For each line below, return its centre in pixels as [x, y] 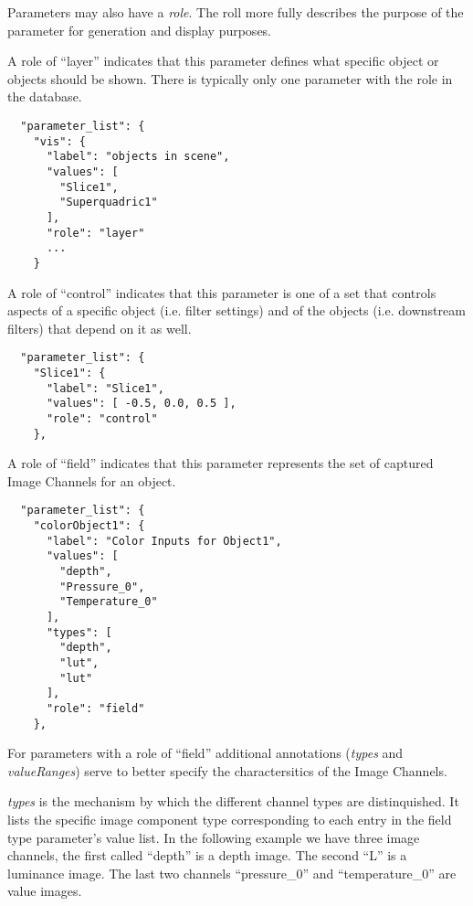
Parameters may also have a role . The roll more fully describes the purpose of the [236, 12]
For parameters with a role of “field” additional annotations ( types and [205, 753]
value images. [45, 891]
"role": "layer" [95, 233]
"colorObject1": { [89, 526]
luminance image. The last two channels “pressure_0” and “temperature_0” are [232, 873]
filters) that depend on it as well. [100, 328]
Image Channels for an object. [92, 480]
